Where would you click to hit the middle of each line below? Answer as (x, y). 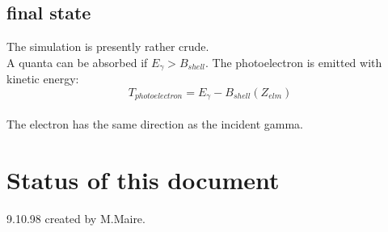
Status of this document (143, 179)
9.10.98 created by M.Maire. (76, 218)
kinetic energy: (43, 79)
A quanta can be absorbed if (77, 62)
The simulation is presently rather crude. (108, 46)
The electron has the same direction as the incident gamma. (155, 123)
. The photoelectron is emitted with (294, 62)
